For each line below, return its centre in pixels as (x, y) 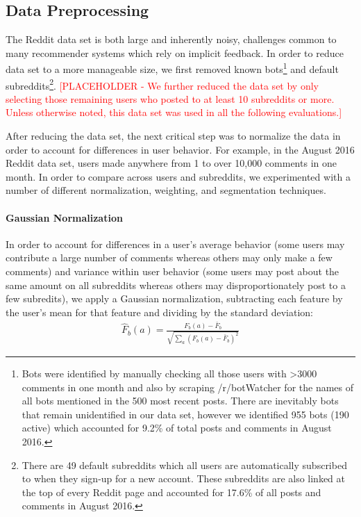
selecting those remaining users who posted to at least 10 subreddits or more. (170, 98)
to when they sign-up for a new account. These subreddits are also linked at (184, 478)
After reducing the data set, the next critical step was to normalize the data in (173, 136)
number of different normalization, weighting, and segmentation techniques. (166, 190)
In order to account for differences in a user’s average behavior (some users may (175, 244)
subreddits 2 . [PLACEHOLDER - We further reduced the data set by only (162, 84)
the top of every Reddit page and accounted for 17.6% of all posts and (171, 492)
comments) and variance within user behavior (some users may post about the (173, 271)
